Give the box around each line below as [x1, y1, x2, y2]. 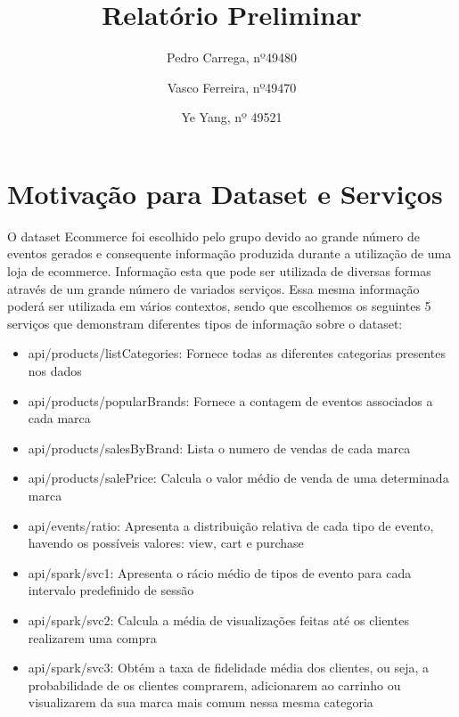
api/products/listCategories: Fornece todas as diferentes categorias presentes [28, 344, 446, 363]
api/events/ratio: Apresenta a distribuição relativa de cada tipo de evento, [28, 516, 434, 534]
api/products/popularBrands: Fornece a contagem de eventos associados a [28, 391, 433, 410]
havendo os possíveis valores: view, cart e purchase [28, 534, 304, 552]
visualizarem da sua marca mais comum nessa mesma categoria [28, 693, 373, 712]
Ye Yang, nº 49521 [181, 108, 283, 126]
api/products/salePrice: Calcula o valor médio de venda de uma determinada [28, 468, 449, 487]
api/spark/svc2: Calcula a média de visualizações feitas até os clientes [28, 610, 409, 629]
